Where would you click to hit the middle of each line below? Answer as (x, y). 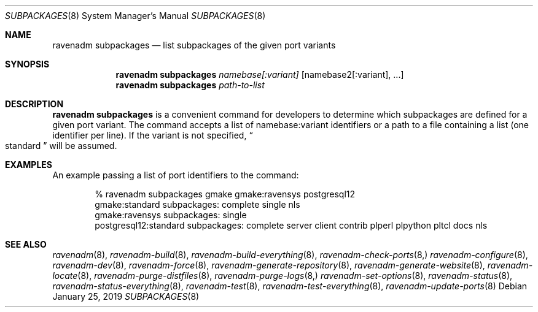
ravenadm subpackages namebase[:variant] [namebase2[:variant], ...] (260, 74)
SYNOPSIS (27, 64)
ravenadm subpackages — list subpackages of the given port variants (194, 45)
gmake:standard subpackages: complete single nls (197, 204)
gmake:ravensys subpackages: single (171, 215)
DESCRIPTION (34, 104)
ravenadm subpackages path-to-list (190, 85)
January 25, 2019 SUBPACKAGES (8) (126, 296)
